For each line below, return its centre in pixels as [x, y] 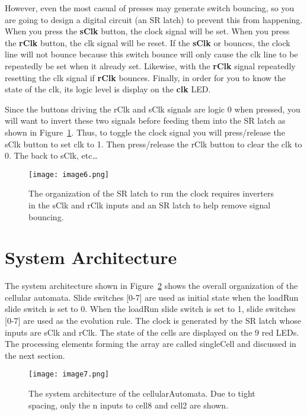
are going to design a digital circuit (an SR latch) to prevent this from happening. [154, 19]
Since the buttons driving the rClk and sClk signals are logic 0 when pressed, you [153, 109]
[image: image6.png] [69, 174]
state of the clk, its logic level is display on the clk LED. [108, 89]
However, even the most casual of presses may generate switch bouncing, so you [150, 8]
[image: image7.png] [69, 374]
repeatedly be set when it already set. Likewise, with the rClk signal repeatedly [150, 65]
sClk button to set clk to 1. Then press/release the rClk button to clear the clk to [153, 144]
